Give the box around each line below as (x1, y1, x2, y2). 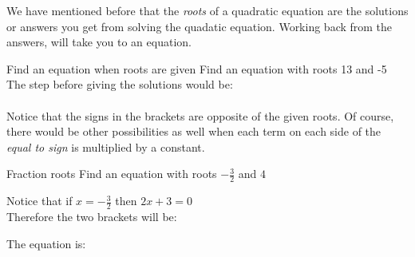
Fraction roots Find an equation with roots (6, 165, 217, 182)
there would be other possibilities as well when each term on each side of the (6, 123, 381, 140)
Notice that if (6, 192, 73, 209)
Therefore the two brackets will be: (6, 208, 177, 224)
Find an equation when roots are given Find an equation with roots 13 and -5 (6, 60, 387, 77)
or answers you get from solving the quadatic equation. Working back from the (6, 18, 393, 34)
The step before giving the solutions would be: (6, 76, 233, 93)
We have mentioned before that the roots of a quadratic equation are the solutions (6, 2, 409, 18)
